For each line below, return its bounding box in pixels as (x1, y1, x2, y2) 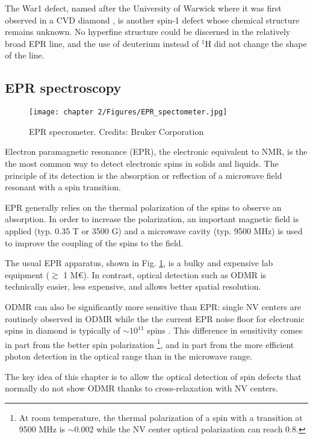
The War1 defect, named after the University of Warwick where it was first (5, 2, 282, 14)
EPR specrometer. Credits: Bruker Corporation (29, 125, 204, 137)
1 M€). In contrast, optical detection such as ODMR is (63, 268, 267, 281)
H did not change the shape (205, 37, 307, 49)
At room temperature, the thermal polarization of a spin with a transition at (19, 411, 303, 423)
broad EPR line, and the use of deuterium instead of (5, 37, 199, 49)
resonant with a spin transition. (5, 181, 121, 193)
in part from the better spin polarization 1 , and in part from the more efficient (5, 336, 294, 350)
